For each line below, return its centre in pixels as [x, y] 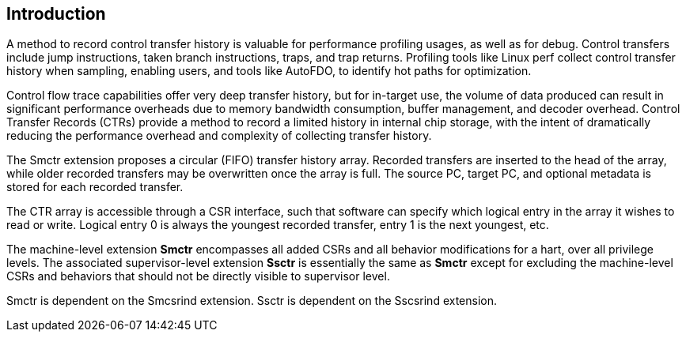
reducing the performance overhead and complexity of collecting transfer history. [219, 136]
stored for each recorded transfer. [95, 187]
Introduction [56, 14]
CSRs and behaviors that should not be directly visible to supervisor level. [198, 276]
